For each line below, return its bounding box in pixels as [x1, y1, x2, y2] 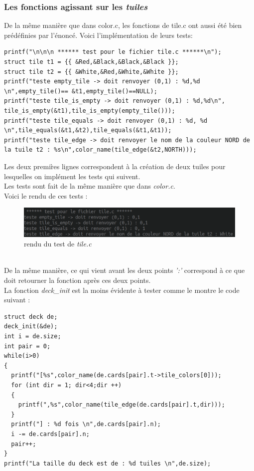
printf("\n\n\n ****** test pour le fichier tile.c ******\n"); [4, 48, 222, 56]
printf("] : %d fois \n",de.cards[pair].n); [11, 421, 161, 428]
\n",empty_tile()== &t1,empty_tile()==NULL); [4, 87, 157, 95]
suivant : [4, 294, 30, 305]
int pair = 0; [4, 342, 51, 350]
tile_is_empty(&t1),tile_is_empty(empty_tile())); [4, 107, 175, 114]
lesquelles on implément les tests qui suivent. [4, 171, 140, 181]
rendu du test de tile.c [24, 238, 92, 249]
